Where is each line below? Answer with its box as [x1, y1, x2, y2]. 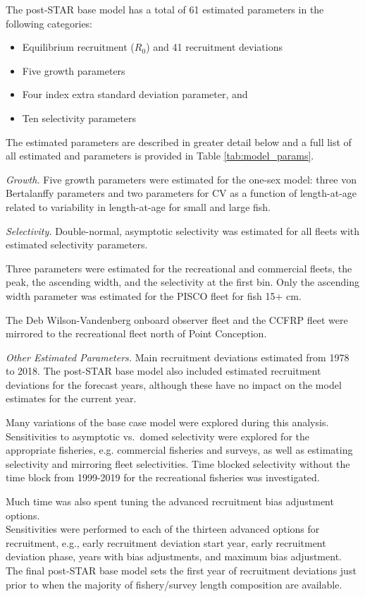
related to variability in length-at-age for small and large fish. [6, 199, 271, 214]
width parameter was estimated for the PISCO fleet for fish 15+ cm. [6, 288, 302, 303]
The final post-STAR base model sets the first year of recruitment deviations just [6, 563, 357, 577]
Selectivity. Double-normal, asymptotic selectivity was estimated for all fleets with [6, 223, 360, 238]
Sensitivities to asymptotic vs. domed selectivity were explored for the [6, 428, 309, 443]
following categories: [6, 16, 93, 30]
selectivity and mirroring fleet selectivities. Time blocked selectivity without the [6, 456, 350, 471]
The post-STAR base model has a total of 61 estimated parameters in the [6, 2, 324, 16]
